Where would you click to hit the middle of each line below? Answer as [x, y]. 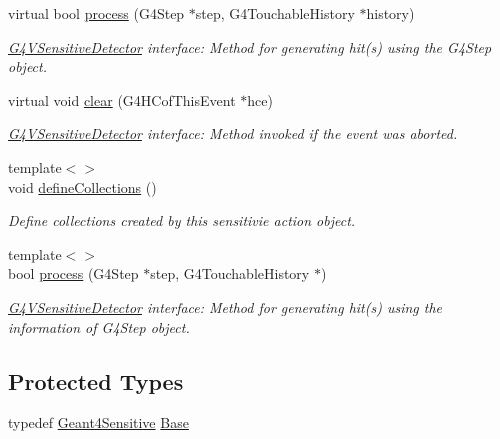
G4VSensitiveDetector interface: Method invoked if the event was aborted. [233, 133]
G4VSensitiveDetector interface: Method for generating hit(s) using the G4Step [250, 46]
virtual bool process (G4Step [96, 13]
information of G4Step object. [99, 326]
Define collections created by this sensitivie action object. [182, 220]
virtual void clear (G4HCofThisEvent [122, 99]
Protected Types [96, 380]
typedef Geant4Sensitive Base [98, 422]
